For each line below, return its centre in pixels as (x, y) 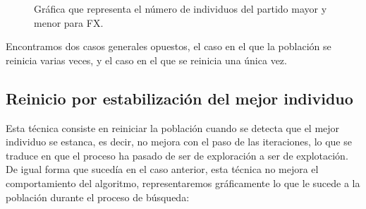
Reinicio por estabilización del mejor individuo (179, 98)
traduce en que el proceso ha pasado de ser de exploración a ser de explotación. (177, 155)
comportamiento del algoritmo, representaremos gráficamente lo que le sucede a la (183, 183)
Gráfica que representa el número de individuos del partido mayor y (181, 8)
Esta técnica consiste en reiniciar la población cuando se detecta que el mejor (173, 127)
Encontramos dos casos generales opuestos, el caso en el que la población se (169, 46)
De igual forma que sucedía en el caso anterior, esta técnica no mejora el (162, 169)
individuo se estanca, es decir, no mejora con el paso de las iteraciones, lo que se (179, 142)
